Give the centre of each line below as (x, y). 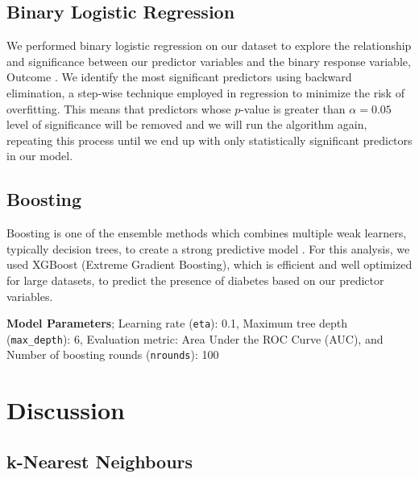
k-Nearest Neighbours (100, 461)
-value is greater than (293, 108)
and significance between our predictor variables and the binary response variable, (209, 61)
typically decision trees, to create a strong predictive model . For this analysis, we (208, 248)
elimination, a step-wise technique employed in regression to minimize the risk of (205, 92)
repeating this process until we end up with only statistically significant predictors (209, 140)
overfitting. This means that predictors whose (119, 108)
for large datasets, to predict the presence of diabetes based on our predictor (195, 280)
